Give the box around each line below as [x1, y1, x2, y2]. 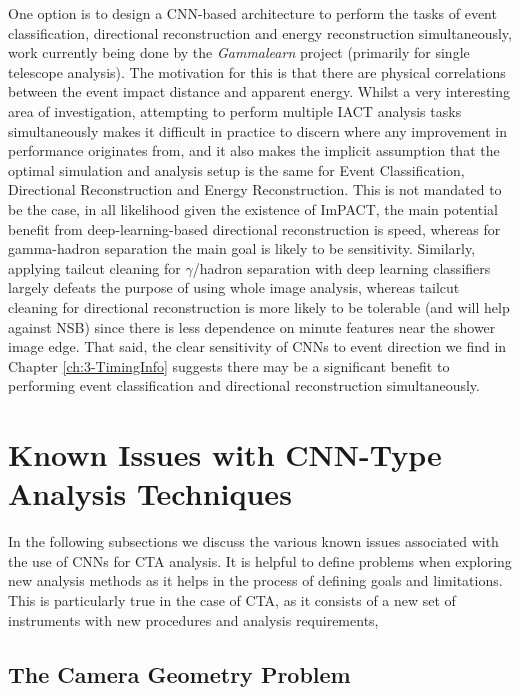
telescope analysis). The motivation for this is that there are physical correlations [8, 61, 506, 82]
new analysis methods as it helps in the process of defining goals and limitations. [8, 570, 503, 591]
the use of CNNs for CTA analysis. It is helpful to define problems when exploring [8, 550, 512, 571]
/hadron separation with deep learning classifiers [192, 257, 491, 278]
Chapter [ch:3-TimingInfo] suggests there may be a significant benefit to [8, 355, 450, 376]
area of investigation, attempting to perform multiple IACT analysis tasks [8, 100, 462, 121]
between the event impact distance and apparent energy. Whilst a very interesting [8, 81, 511, 102]
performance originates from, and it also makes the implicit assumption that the [8, 140, 500, 161]
